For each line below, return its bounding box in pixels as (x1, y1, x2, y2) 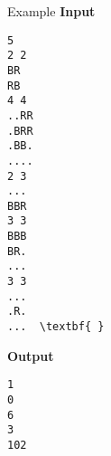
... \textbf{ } (7, 320, 105, 334)
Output (7, 346, 54, 365)
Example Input (7, 2, 96, 20)
